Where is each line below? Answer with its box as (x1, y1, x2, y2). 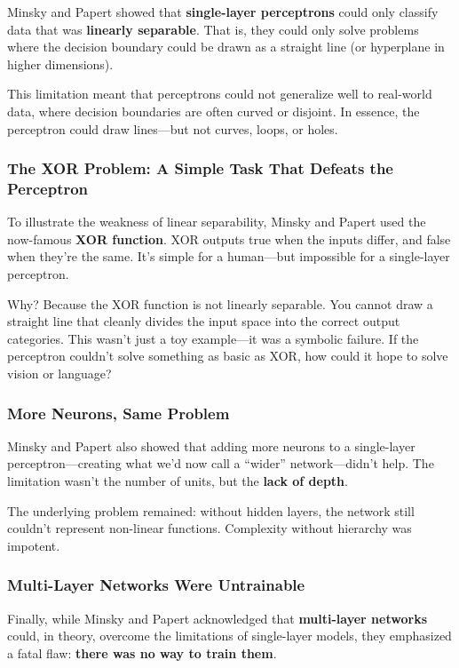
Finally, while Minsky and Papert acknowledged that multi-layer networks (7, 608, 427, 627)
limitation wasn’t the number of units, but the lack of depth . (7, 472, 348, 490)
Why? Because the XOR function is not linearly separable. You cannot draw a (7, 294, 433, 313)
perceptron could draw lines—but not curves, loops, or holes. (7, 119, 338, 138)
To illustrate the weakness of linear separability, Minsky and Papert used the (7, 212, 426, 231)
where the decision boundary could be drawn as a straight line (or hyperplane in (7, 37, 445, 56)
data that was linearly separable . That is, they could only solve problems (7, 20, 419, 38)
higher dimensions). (7, 54, 114, 73)
